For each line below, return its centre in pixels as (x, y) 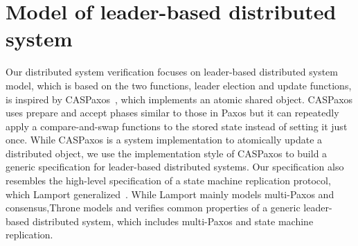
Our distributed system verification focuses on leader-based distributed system (172, 72)
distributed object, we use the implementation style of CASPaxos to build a (167, 153)
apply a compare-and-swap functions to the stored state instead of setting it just (177, 126)
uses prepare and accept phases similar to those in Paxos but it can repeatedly (172, 113)
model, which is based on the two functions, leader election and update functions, (179, 85)
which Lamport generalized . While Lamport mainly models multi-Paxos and (170, 194)
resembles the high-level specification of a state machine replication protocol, (168, 181)
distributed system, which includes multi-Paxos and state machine (173, 221)
